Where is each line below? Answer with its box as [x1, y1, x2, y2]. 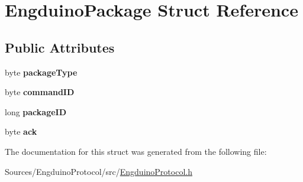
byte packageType [5, 66, 78, 78]
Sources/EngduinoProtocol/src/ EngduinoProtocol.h [5, 165, 192, 177]
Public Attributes [5, 38, 115, 56]
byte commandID [5, 86, 75, 98]
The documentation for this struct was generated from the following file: [5, 145, 267, 157]
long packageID [5, 105, 67, 118]
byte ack [5, 125, 37, 138]
